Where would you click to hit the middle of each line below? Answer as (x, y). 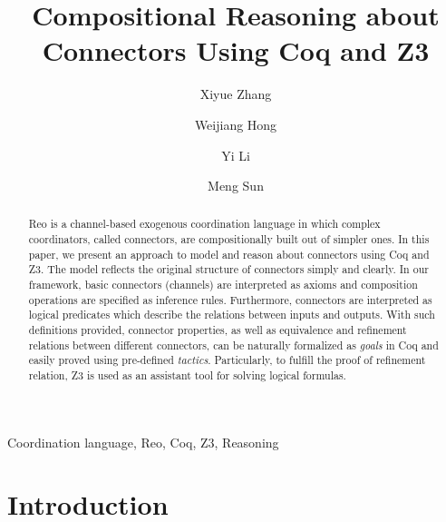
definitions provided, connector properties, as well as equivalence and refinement (218, 330)
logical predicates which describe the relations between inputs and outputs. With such (232, 315)
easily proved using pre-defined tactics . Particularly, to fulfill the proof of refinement (227, 360)
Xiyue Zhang (236, 94)
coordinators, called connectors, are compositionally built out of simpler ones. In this (229, 239)
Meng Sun (236, 186)
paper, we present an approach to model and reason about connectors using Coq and (229, 254)
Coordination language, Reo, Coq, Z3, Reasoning (143, 442)
